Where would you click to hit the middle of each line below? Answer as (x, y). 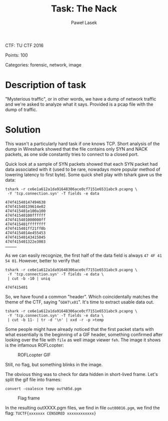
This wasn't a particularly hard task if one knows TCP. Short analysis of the (82, 144)
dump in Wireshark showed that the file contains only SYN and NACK (76, 149)
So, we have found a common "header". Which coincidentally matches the (82, 296)
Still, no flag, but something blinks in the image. (54, 364)
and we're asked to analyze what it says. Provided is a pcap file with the (79, 104)
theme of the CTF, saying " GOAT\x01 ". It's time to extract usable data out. (79, 302)
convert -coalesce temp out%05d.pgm (43, 388)
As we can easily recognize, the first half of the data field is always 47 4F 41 (84, 255)
